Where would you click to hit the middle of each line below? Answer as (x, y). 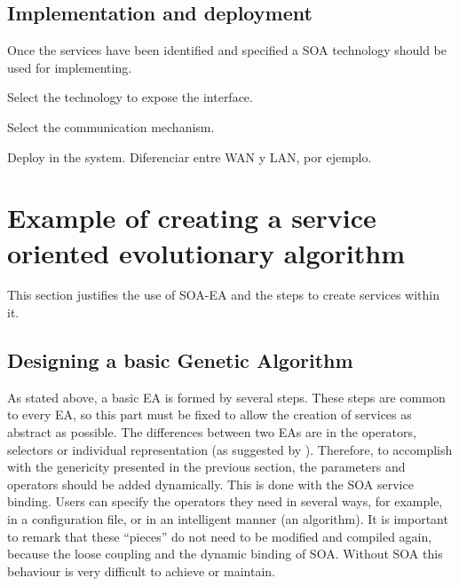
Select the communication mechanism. (111, 126)
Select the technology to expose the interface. (130, 97)
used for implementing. (70, 67)
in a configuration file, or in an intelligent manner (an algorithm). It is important (228, 519)
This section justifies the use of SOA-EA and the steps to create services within (224, 295)
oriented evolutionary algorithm (206, 252)
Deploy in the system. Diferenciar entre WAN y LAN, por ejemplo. (190, 156)
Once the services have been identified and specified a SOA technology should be (227, 50)
